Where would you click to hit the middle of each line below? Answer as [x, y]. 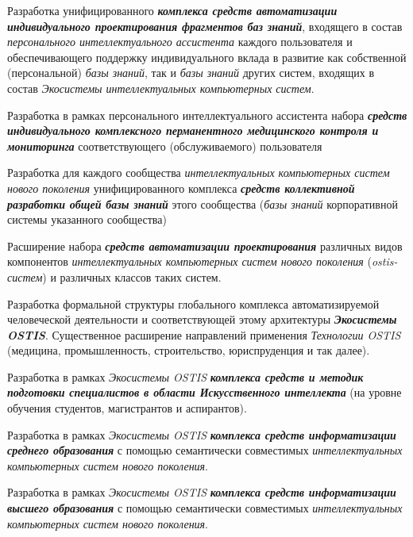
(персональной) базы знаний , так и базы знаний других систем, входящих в [191, 73]
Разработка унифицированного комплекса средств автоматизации [172, 10]
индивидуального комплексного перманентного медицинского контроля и [193, 130]
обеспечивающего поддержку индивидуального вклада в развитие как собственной [207, 57]
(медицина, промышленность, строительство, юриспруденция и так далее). [189, 350]
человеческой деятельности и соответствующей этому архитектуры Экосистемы [202, 319]
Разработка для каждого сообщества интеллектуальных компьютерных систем [199, 173]
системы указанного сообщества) [87, 219]
